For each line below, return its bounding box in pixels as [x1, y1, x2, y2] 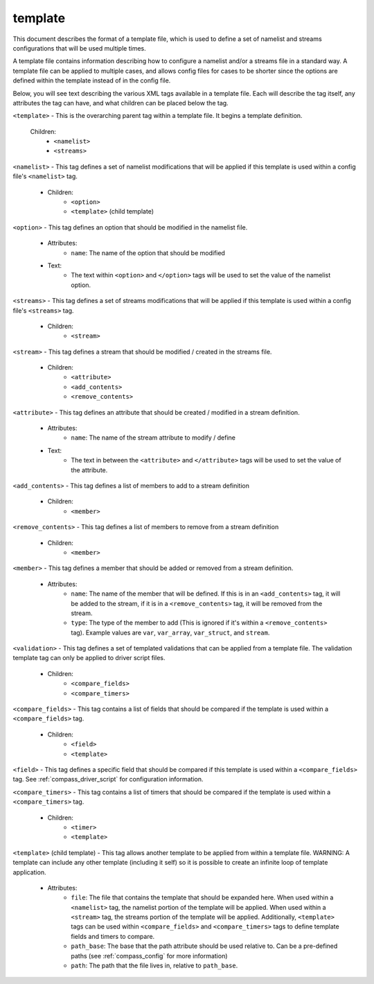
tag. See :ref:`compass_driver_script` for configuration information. [12, 775, 204, 784]
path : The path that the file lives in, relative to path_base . [71, 961, 238, 970]
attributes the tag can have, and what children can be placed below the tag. [12, 98, 229, 107]
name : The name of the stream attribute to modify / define [71, 433, 235, 442]
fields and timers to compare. [71, 932, 155, 940]
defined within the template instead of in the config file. [12, 76, 171, 85]
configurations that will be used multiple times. [12, 44, 147, 52]
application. [12, 868, 46, 877]
